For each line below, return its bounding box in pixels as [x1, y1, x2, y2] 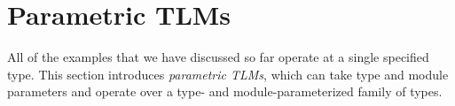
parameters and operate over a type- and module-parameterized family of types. [7, 82, 443, 101]
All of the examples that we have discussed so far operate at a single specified [7, 48, 429, 66]
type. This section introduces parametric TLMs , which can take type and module [7, 64, 449, 83]
